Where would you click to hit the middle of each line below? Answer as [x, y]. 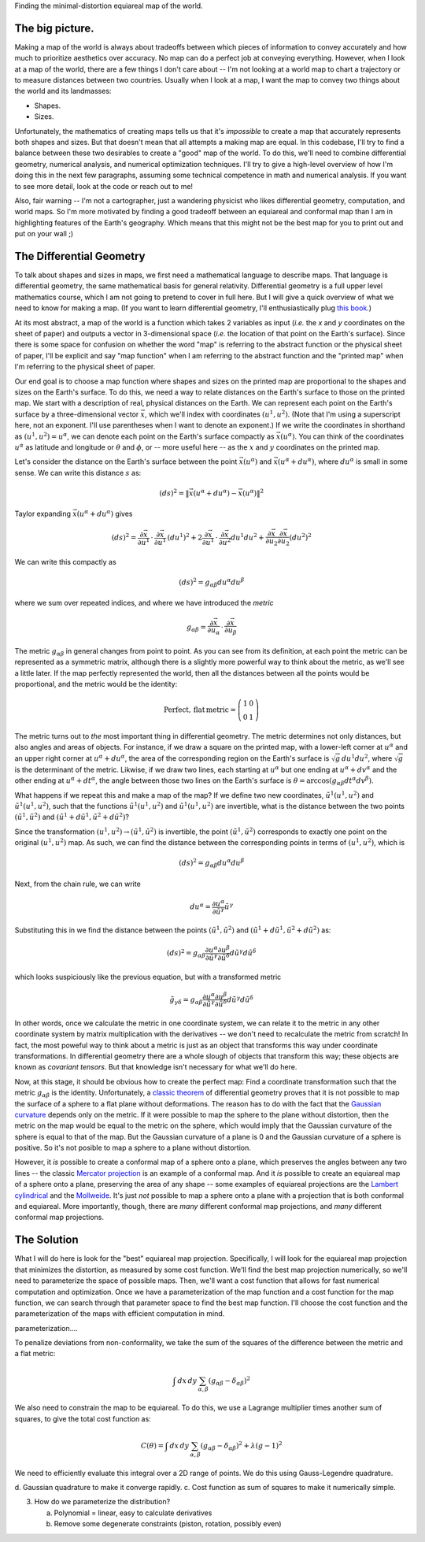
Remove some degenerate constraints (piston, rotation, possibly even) [168, 1524]
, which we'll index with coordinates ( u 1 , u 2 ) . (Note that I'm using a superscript [272, 414]
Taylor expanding [42, 514]
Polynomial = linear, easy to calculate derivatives [133, 1513]
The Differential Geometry [80, 256]
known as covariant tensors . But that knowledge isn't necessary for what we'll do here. [156, 1067]
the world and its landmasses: [63, 91]
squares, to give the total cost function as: [83, 1418]
